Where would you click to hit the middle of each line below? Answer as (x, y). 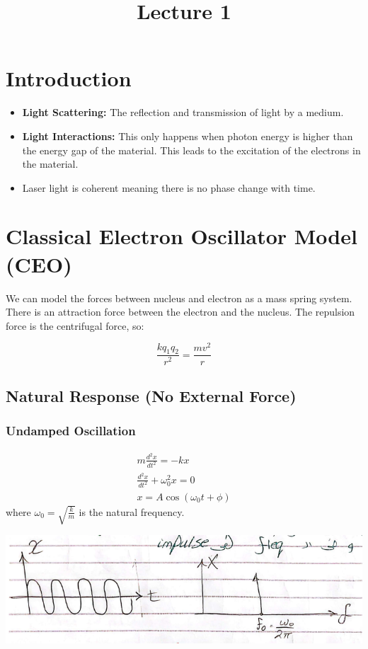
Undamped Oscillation (71, 431)
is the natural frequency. (132, 511)
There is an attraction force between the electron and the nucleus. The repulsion (180, 312)
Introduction (69, 78)
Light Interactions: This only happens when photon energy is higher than (188, 136)
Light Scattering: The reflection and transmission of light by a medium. (183, 112)
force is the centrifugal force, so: (75, 325)
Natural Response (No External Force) (151, 395)
